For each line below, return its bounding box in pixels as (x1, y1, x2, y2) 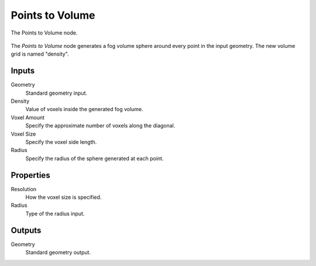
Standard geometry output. (25, 249, 91, 256)
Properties (11, 170, 50, 180)
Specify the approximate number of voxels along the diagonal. (25, 122, 176, 129)
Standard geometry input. (25, 89, 88, 96)
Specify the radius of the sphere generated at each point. (25, 155, 164, 162)
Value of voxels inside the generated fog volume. (25, 106, 143, 113)
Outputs (11, 225, 42, 235)
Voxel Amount (11, 114, 45, 121)
